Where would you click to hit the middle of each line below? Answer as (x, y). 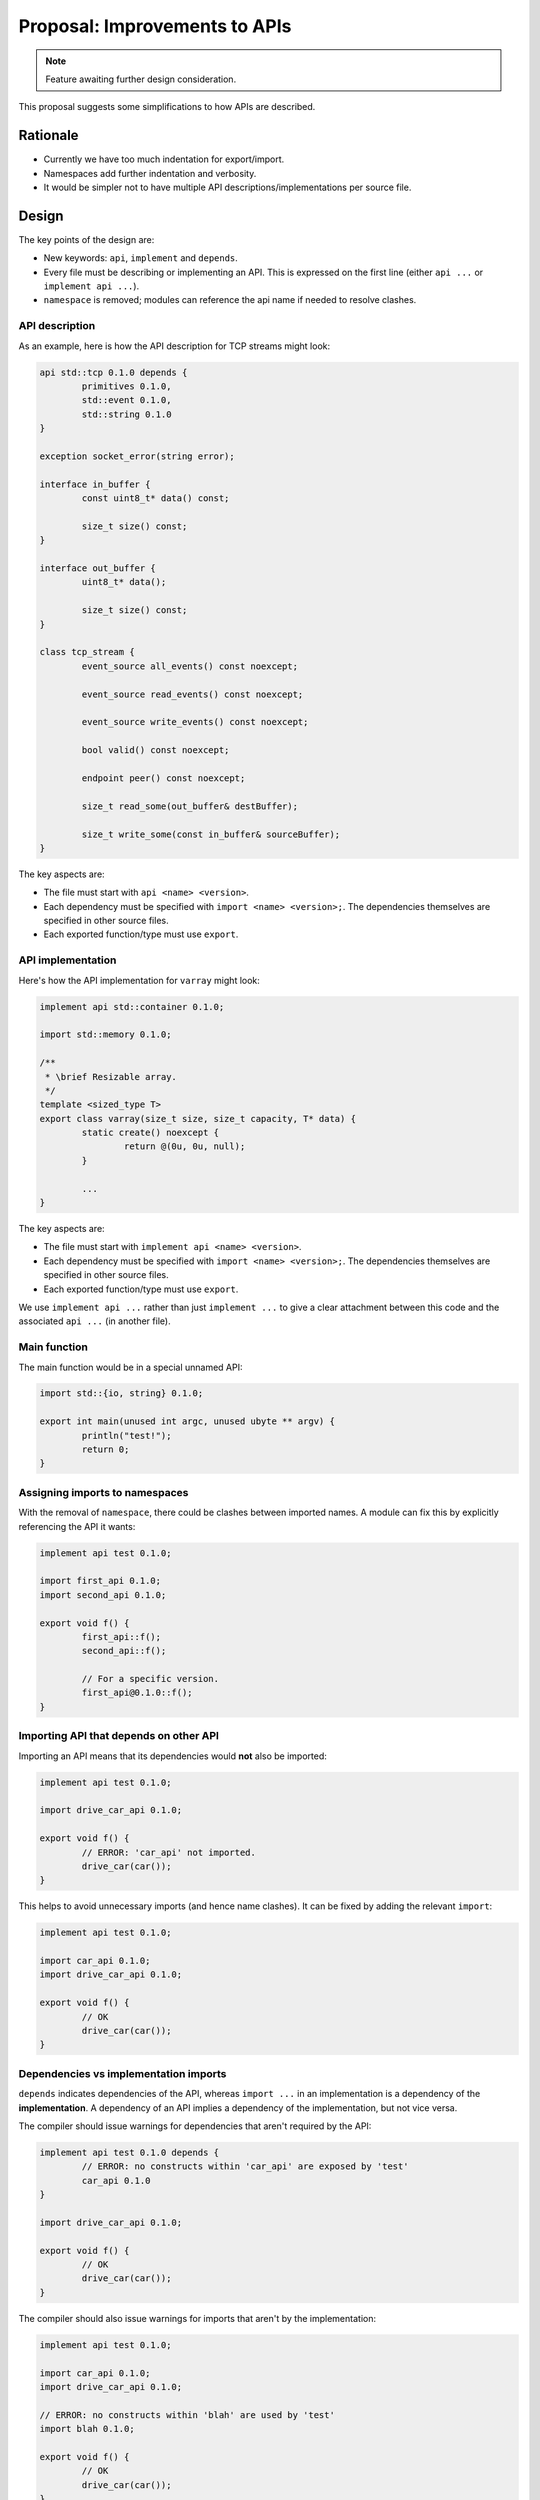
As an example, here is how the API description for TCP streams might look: (174, 346)
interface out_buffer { (98, 568)
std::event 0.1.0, (126, 400)
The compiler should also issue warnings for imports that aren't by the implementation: (197, 2318)
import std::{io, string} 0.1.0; (121, 1393)
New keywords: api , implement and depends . (141, 258)
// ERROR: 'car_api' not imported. (169, 1852)
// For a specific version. (150, 1679)
